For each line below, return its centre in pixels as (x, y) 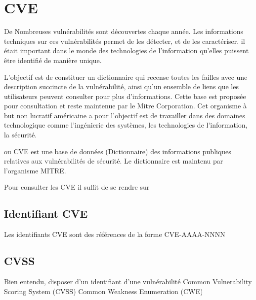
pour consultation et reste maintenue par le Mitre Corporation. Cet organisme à (125, 106)
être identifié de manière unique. (53, 60)
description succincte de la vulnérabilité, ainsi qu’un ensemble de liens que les (121, 86)
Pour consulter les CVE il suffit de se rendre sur (77, 187)
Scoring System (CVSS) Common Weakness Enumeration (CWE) (104, 291)
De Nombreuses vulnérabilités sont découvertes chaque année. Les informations (124, 31)
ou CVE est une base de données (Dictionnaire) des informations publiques (118, 151)
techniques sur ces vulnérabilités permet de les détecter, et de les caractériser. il (125, 41)
